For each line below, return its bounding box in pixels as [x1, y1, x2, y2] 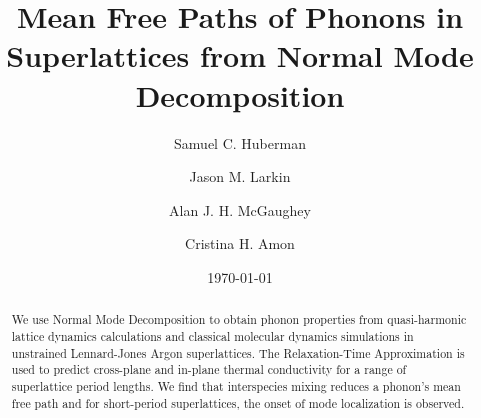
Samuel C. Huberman [174, 132, 306, 153]
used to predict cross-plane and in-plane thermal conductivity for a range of [11, 361, 407, 378]
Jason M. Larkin [189, 166, 291, 187]
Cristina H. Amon [185, 233, 295, 254]
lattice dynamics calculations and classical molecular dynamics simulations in [11, 327, 414, 344]
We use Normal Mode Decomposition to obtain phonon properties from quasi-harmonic [11, 311, 467, 328]
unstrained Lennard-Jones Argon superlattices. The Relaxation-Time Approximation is [11, 344, 465, 361]
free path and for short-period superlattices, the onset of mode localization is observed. [11, 394, 465, 411]
